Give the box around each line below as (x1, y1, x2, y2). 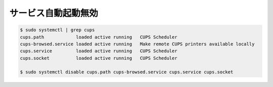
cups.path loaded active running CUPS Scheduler (20, 34, 177, 40)
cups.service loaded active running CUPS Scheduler (20, 48, 177, 54)
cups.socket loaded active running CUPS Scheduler (20, 55, 177, 61)
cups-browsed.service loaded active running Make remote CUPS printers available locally (20, 41, 255, 47)
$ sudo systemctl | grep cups (20, 27, 95, 33)
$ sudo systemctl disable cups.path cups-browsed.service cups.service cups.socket (20, 69, 234, 75)
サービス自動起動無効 (9, 8, 99, 19)
